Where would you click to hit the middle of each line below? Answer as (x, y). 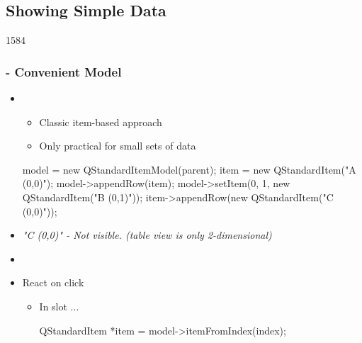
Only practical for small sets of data (118, 146)
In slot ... (59, 306)
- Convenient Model (64, 71)
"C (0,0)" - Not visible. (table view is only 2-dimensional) (147, 235)
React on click (53, 282)
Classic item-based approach (101, 122)
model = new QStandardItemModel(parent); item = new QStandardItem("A (189, 169)
